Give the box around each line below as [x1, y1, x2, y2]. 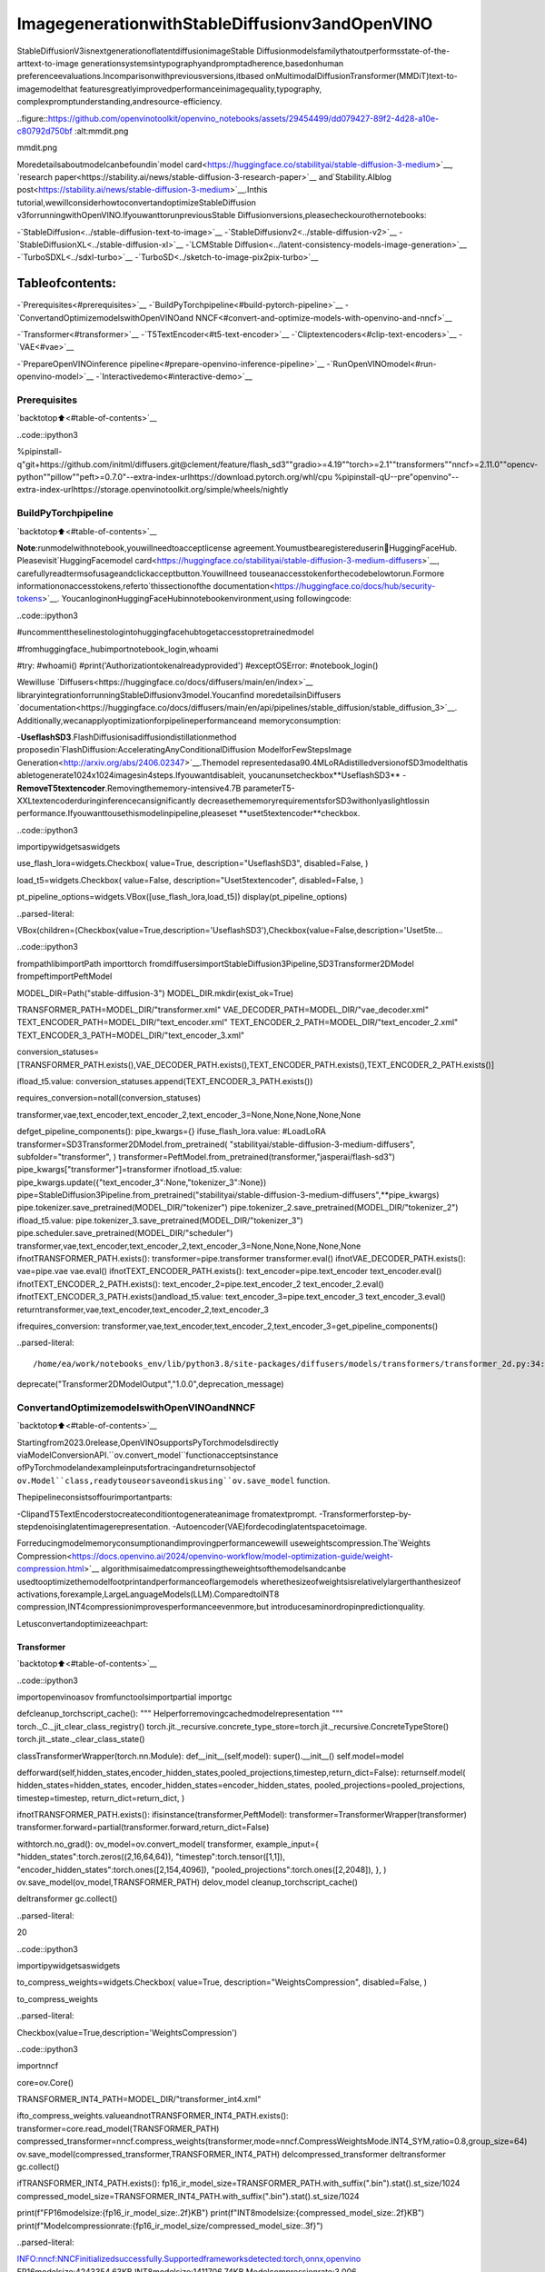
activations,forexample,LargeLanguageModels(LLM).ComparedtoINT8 [16, 1589, 280, 1599]
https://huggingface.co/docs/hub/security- [273, 581, 436, 592]
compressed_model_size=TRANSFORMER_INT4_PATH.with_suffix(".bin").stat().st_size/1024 [16, 2190, 360, 2201]
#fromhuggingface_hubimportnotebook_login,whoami [16, 643, 219, 654]
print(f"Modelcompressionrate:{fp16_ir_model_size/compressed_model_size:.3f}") [16, 2220, 323, 2231]
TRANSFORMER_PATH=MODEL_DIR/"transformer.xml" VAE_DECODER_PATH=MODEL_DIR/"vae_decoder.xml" [16, 1004, 429, 1015]
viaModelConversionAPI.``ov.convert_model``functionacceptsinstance [16, 1450, 279, 1460]
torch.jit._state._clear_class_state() [16, 1734, 145, 1745]
